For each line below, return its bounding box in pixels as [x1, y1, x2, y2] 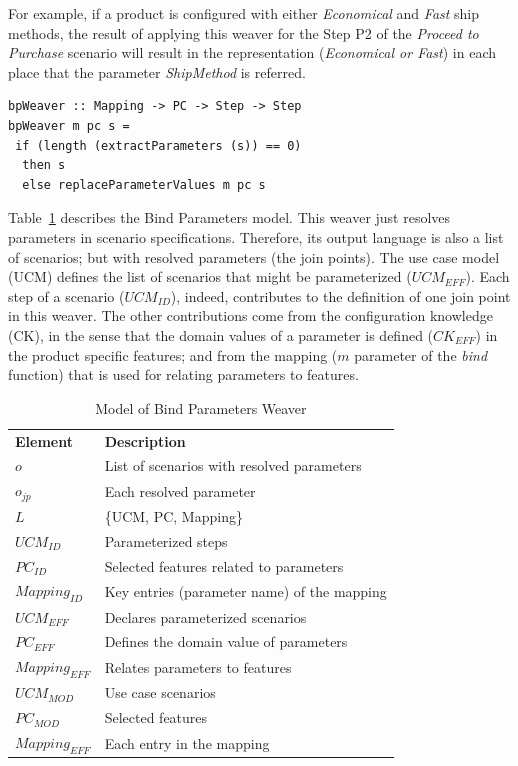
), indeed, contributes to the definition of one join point [170, 285, 511, 306]
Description [104, 430, 186, 451]
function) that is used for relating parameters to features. [8, 364, 359, 385]
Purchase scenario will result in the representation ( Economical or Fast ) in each [8, 42, 497, 63]
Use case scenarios [104, 682, 216, 703]
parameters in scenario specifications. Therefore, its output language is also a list [8, 226, 504, 247]
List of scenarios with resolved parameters [104, 455, 362, 476]
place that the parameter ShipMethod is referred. [8, 61, 306, 82]
